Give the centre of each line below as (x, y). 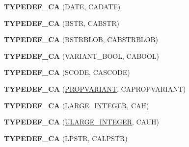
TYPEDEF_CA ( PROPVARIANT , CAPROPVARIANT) (95, 88)
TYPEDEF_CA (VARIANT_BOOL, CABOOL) (82, 56)
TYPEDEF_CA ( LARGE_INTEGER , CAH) (77, 105)
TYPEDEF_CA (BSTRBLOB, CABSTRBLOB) (81, 39)
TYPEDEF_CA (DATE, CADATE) (62, 6)
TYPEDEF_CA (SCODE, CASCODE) (67, 72)
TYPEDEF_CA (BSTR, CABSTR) (62, 23)
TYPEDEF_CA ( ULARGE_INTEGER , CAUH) (82, 122)
